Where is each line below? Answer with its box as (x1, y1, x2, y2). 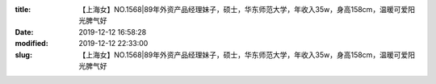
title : (15, 5, 31, 14)
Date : (15, 27, 34, 36)
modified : (15, 39, 48, 48)
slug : (15, 49, 32, 60)
